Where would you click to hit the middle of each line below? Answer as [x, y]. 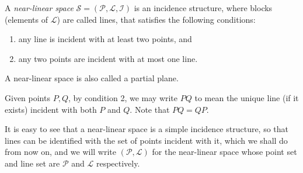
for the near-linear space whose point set [224, 152]
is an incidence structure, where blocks [203, 8]
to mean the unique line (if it [247, 97]
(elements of [26, 19]
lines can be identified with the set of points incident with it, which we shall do [146, 140]
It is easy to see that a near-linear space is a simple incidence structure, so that [147, 129]
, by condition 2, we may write [123, 97]
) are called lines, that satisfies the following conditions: [156, 19]
